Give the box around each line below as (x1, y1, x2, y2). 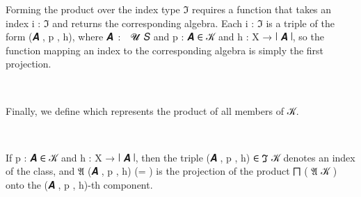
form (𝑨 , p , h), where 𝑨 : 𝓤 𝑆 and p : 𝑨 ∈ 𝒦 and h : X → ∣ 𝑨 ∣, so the (6, 29, 324, 44)
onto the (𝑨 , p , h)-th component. (6, 177, 153, 191)
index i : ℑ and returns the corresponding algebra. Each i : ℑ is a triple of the (6, 15, 335, 30)
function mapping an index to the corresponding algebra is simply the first (6, 42, 324, 57)
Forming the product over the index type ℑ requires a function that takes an (6, 2, 332, 16)
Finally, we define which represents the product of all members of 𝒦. (6, 103, 299, 118)
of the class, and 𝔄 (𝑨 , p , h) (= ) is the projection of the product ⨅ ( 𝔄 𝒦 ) (6, 164, 337, 178)
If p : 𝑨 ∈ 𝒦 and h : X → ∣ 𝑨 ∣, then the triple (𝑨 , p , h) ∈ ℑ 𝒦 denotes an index (6, 150, 355, 164)
